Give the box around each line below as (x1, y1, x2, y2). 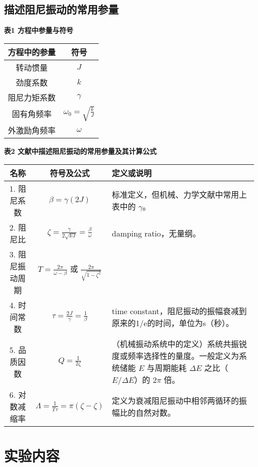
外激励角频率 (8, 124, 56, 136)
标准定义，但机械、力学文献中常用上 (112, 189, 247, 201)
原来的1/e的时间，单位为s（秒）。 (112, 317, 234, 329)
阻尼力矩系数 (8, 91, 56, 103)
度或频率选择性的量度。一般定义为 (112, 350, 239, 362)
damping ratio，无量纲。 (112, 228, 201, 239)
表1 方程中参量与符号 (4, 25, 73, 35)
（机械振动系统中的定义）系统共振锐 (112, 338, 247, 350)
